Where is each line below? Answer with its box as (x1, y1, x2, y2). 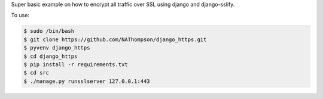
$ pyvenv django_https (23, 45, 90, 51)
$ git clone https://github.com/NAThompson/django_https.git (23, 36, 207, 43)
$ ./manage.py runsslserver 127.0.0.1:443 (23, 78, 150, 85)
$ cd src (23, 69, 50, 76)
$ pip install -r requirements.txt (23, 61, 128, 68)
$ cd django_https (23, 52, 78, 60)
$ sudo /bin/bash (23, 27, 75, 35)
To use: (11, 12, 30, 19)
